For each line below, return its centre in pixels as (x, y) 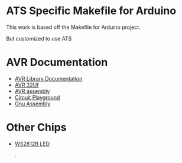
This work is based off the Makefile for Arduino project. (73, 27)
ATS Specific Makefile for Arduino (91, 11)
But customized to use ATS (39, 38)
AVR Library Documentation (48, 78)
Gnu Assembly (32, 104)
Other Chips (36, 127)
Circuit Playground (37, 97)
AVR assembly (32, 91)
